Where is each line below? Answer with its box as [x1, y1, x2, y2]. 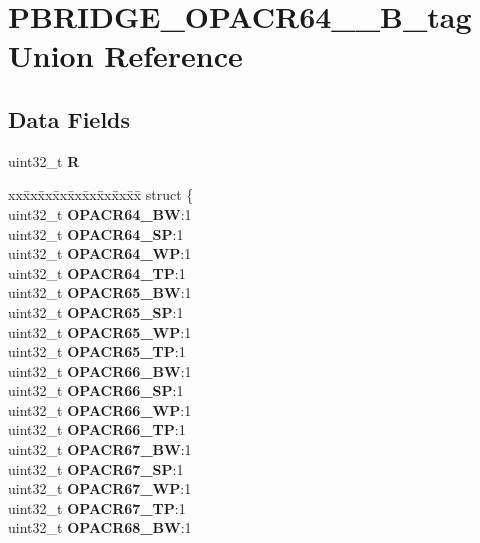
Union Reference [8, 35, 243, 76]
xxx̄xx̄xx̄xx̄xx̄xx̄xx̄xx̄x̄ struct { [8, 184, 194, 205]
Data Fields [8, 103, 131, 134]
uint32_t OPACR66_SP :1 [8, 380, 184, 401]
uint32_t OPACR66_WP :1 [8, 399, 192, 420]
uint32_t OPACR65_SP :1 [8, 301, 184, 322]
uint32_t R [8, 150, 80, 171]
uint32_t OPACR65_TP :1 [8, 341, 186, 362]
